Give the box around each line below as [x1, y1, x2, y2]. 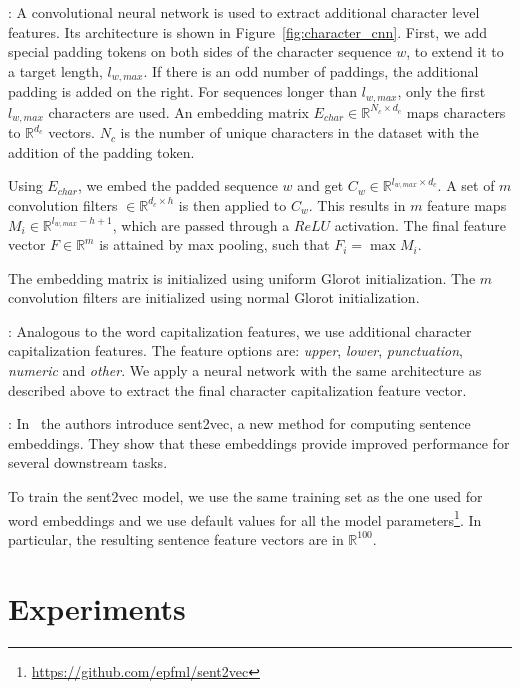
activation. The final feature [334, 214, 506, 235]
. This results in [308, 194, 406, 215]
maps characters [406, 101, 506, 122]
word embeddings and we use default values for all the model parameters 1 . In [8, 506, 482, 530]
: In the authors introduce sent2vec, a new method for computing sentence [8, 413, 471, 434]
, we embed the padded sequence [78, 175, 278, 196]
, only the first [397, 81, 486, 102]
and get [297, 175, 344, 196]
